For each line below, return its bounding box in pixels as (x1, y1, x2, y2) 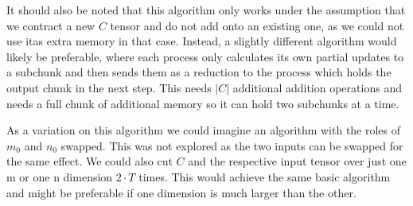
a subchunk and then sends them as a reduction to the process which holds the (6, 64, 392, 80)
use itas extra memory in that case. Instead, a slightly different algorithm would (6, 33, 397, 49)
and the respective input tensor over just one (188, 153, 407, 169)
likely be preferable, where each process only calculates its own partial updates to (6, 48, 404, 64)
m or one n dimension (6, 168, 113, 185)
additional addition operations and (232, 79, 402, 95)
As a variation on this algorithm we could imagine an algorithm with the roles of (6, 122, 401, 138)
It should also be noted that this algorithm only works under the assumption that (6, 2, 406, 17)
